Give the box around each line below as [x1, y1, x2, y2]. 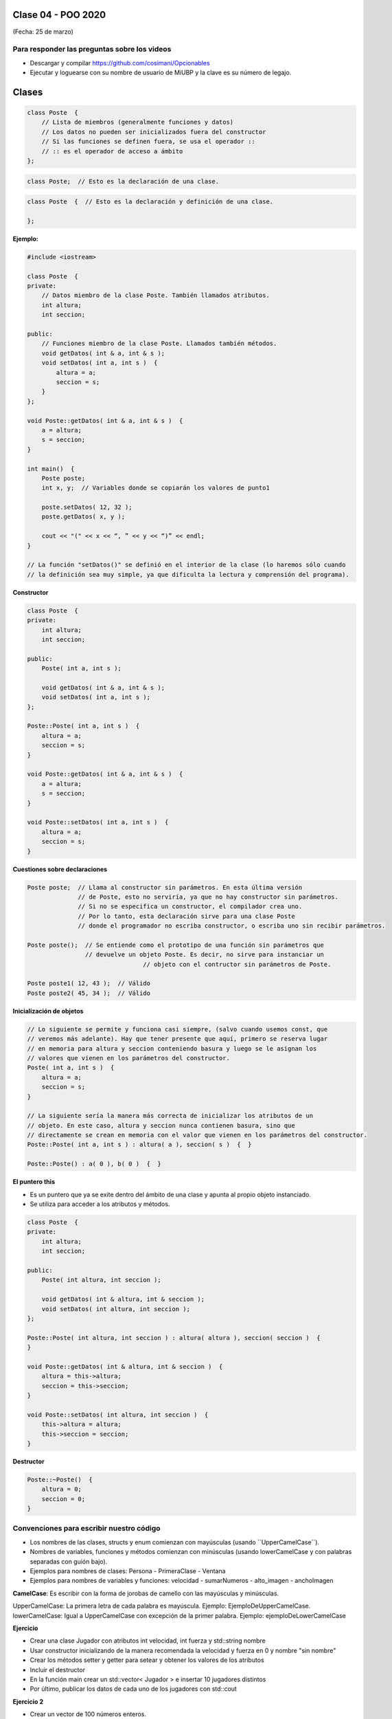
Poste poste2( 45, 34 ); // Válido [27, 989, 151, 997]
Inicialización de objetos [12, 1007, 84, 1015]
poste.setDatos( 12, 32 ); [41, 503, 133, 512]
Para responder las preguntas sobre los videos [12, 45, 172, 54]
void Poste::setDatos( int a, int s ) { [27, 818, 169, 826]
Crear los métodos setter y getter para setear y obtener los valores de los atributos [30, 1656, 264, 1664]
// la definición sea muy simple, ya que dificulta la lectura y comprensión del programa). [27, 571, 349, 578]
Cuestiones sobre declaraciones [12, 865, 108, 873]
